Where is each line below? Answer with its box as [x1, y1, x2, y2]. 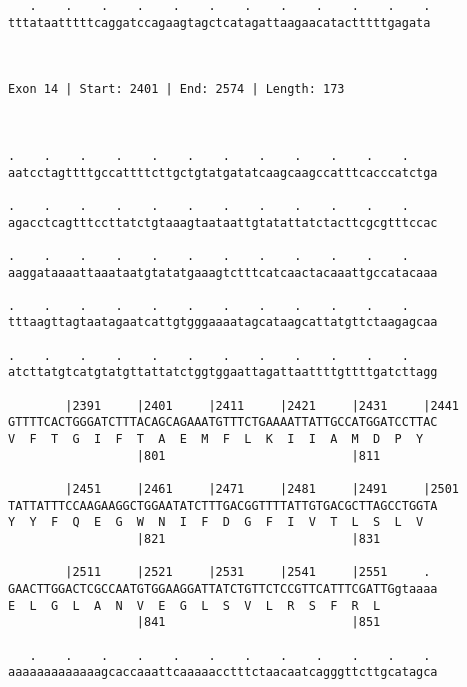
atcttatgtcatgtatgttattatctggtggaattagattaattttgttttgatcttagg [8, 365, 438, 380]
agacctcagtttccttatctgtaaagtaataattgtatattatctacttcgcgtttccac [8, 215, 438, 230]
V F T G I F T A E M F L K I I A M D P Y [8, 432, 424, 447]
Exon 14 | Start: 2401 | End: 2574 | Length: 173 [8, 82, 345, 97]
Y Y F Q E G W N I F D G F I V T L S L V [8, 515, 424, 530]
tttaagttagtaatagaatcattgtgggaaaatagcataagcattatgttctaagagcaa [8, 315, 438, 330]
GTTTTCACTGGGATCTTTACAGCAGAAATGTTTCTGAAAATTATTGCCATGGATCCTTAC [8, 415, 438, 430]
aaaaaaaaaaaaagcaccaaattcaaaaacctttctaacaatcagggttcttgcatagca [8, 665, 438, 680]
